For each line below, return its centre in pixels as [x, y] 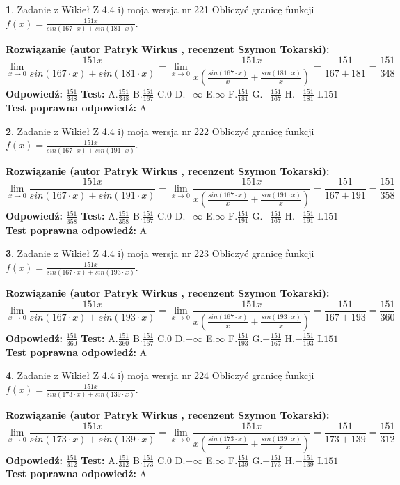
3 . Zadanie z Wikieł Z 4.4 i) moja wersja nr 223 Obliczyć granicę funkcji [160, 253]
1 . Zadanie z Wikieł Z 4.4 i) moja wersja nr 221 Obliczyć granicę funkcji [160, 9]
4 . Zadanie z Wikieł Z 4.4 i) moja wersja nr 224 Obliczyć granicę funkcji [160, 375]
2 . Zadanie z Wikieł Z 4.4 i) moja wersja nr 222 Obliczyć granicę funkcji [160, 131]
